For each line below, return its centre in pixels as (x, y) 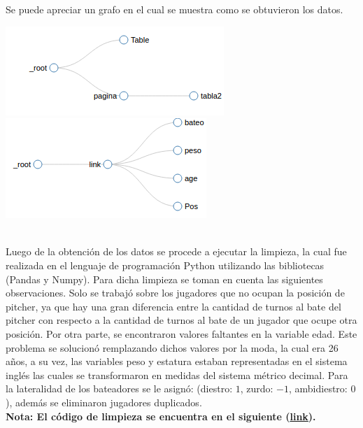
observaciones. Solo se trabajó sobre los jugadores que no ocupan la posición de (175, 293)
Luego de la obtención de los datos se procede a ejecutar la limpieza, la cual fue (176, 251)
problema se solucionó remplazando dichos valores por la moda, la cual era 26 (172, 347)
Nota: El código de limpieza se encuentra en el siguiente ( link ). (161, 416)
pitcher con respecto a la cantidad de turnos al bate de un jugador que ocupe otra (181, 320)
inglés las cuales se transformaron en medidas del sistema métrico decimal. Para (177, 374)
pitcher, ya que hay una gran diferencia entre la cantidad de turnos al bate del (173, 306)
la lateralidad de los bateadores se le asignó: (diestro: (119, 388)
